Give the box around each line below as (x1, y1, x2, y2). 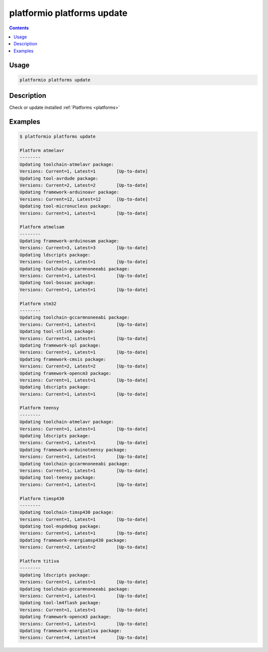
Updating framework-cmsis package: (19, 356, 106, 362)
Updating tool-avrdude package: (19, 176, 99, 181)
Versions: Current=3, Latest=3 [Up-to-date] (19, 245, 148, 251)
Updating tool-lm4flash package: (19, 600, 101, 606)
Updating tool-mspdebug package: (19, 524, 101, 529)
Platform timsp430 (19, 495, 65, 501)
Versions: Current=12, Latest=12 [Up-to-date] (19, 196, 148, 202)
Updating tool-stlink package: (19, 329, 96, 334)
